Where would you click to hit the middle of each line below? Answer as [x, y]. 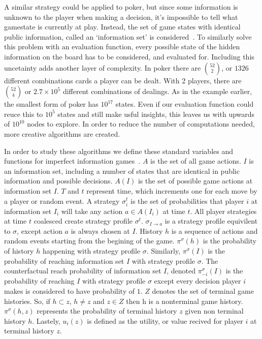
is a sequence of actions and [215, 230]
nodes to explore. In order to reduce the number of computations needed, [141, 124]
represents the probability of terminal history [107, 311]
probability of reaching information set [64, 260]
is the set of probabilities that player [187, 201]
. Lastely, [46, 320]
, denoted [181, 271]
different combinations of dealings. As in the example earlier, [157, 91]
